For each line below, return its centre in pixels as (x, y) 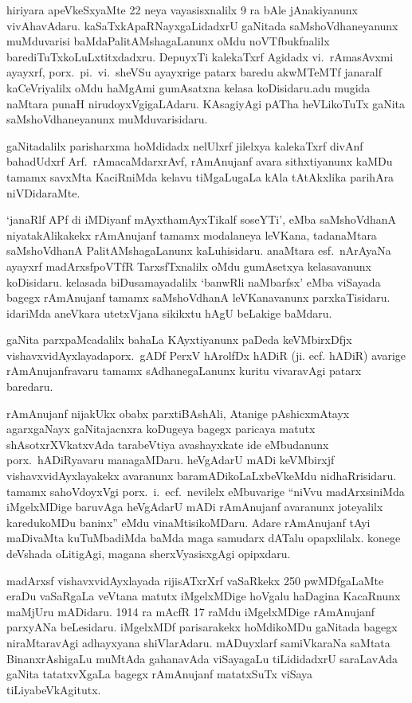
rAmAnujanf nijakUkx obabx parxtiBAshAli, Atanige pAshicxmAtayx (178, 413)
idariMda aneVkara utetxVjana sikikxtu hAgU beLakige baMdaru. (169, 312)
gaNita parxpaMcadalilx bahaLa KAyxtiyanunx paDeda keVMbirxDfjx (179, 340)
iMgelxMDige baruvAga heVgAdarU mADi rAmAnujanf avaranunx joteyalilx (195, 507)
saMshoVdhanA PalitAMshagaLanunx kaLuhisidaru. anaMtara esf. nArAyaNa (199, 250)
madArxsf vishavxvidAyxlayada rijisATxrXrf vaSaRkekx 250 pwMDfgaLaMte (195, 580)
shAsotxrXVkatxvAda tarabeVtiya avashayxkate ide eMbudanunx (168, 444)
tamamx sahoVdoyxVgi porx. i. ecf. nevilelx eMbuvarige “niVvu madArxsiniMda (206, 491)
